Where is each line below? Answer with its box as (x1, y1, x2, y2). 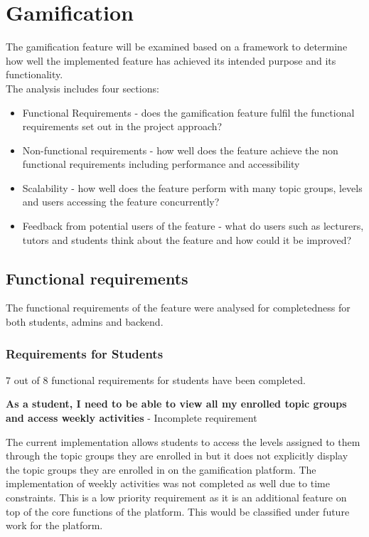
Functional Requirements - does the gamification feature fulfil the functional (22, 105, 355, 119)
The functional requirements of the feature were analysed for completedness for (6, 300, 351, 315)
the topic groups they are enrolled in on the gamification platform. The (6, 462, 316, 477)
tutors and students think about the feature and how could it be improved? (22, 232, 352, 247)
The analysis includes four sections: (6, 80, 159, 95)
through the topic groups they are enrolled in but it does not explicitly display (6, 448, 348, 463)
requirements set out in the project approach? (22, 119, 223, 134)
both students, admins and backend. (6, 314, 164, 329)
